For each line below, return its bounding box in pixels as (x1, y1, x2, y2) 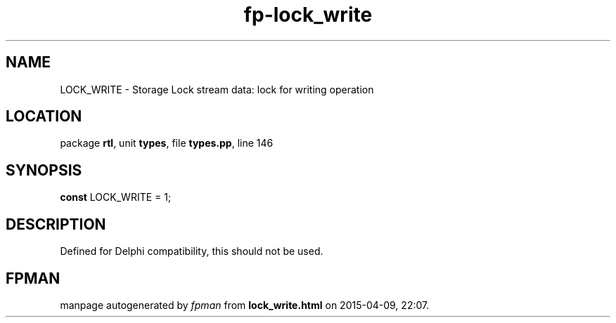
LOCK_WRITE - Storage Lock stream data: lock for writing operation (60, 83, 374, 95)
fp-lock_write (243, 3, 373, 27)
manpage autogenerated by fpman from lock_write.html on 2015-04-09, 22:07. (60, 298, 430, 311)
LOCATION (6, 107, 82, 126)
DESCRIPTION (6, 215, 106, 233)
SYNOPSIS (6, 161, 82, 179)
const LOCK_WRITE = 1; (60, 191, 172, 204)
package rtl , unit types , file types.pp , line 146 (60, 137, 274, 150)
